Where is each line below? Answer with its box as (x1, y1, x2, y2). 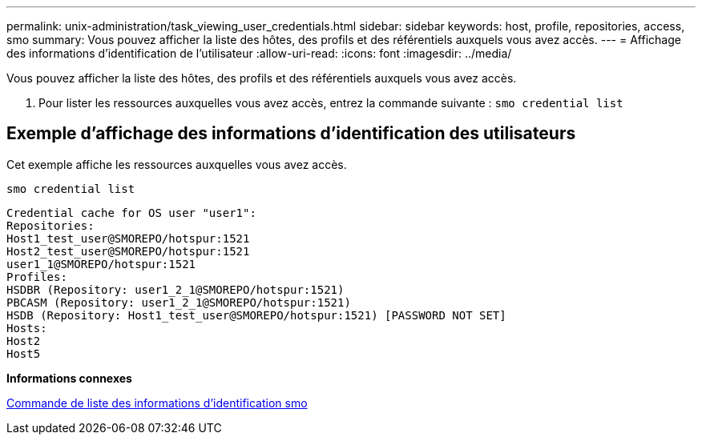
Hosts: (6, 321, 47, 335)
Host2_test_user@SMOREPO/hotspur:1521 (6, 244, 250, 258)
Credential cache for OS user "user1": (6, 206, 256, 219)
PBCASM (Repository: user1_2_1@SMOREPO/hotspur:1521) (6, 295, 351, 309)
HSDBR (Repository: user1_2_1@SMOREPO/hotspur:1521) (6, 283, 345, 296)
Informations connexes (6, 371, 132, 385)
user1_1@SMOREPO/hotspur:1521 (6, 257, 196, 271)
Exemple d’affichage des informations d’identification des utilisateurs (6, 123, 576, 144)
